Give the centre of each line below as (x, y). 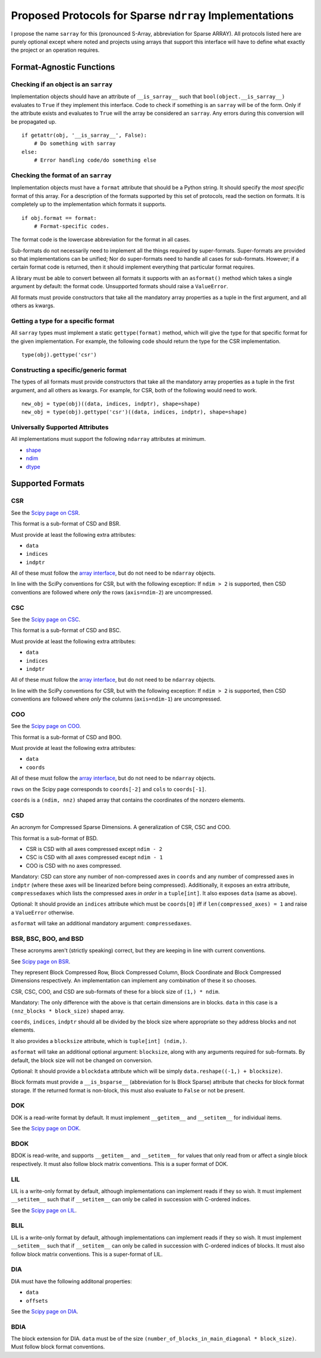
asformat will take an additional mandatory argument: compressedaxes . (101, 924)
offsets (37, 1301)
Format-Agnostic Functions (63, 67)
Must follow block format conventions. (58, 1347)
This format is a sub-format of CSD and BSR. (66, 524)
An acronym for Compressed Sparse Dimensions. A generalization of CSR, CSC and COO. (121, 827)
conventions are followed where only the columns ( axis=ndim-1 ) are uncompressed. (116, 699)
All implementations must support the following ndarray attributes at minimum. (108, 439)
